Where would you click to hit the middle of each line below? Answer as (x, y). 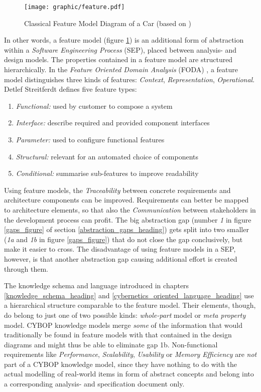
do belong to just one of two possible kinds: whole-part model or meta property (125, 315)
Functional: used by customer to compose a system (94, 106)
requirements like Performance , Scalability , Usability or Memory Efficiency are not (130, 354)
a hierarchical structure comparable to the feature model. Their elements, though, (130, 305)
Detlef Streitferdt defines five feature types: (71, 89)
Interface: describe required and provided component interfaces (113, 123)
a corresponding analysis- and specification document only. (94, 384)
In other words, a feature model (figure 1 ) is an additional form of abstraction (124, 40)
